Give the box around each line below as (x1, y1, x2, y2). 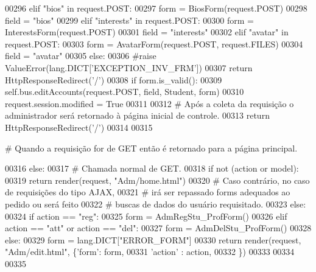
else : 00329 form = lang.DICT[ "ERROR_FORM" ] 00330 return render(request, (5, 233, 301, 246)
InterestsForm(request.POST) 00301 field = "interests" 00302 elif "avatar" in (5, 26, 289, 38)
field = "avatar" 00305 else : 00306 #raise (5, 49, 156, 62)
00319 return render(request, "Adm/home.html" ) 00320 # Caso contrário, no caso (5, 173, 310, 186)
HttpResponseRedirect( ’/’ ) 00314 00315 (5, 120, 153, 133)
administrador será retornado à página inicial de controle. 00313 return (5, 109, 270, 122)
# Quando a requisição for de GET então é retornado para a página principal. (5, 141, 298, 154)
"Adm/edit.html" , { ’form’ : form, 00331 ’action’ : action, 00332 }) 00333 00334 (5, 245, 295, 258)
